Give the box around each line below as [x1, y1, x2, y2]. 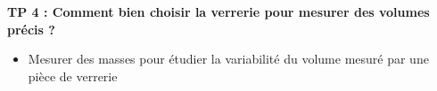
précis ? [7, 19, 55, 38]
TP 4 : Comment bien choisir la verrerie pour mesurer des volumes [7, 3, 430, 20]
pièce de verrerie [28, 66, 118, 85]
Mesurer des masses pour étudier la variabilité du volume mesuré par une [28, 49, 429, 68]
